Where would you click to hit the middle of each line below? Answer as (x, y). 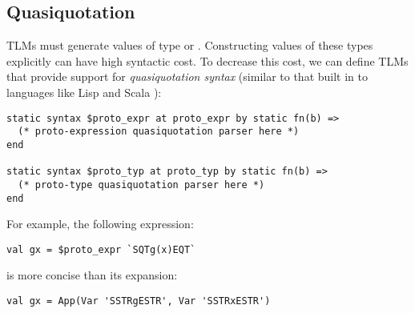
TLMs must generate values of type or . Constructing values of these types (190, 45)
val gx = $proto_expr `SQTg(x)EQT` (101, 249)
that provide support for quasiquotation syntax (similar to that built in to (187, 76)
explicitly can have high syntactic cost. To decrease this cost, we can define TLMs (207, 60)
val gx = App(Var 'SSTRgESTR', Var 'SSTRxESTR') (139, 301)
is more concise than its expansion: (92, 275)
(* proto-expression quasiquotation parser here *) (159, 132)
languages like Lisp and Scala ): (84, 92)
